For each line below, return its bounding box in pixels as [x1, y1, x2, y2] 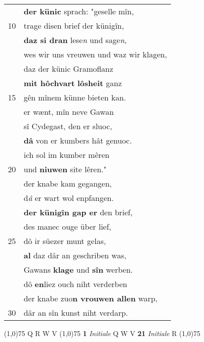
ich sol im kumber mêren [24, 149, 110, 160]
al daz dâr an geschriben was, [24, 249, 126, 261]
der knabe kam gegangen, [24, 178, 112, 189]
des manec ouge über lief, [24, 221, 112, 232]
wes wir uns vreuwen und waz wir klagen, [24, 49, 167, 60]
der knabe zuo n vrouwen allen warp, [24, 293, 158, 304]
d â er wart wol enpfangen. [24, 192, 114, 203]
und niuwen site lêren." [24, 163, 107, 175]
